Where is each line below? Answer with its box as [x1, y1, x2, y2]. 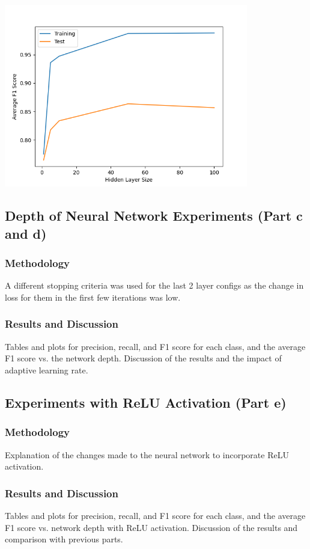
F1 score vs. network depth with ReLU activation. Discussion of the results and [5, 521, 298, 533]
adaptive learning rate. [5, 363, 88, 376]
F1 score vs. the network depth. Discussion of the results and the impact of [5, 352, 282, 364]
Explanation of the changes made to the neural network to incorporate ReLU [5, 448, 289, 461]
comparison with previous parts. [5, 533, 123, 545]
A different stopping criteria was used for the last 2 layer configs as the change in [5, 279, 304, 292]
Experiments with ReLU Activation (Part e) [5, 393, 287, 411]
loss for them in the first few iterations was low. [5, 290, 181, 303]
